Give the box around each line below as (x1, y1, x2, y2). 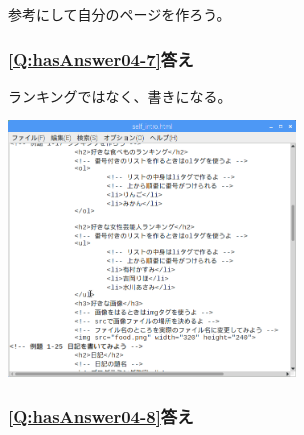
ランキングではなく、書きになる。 (8, 85, 232, 106)
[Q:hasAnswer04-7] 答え (8, 46, 194, 71)
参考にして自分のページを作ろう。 (8, 4, 231, 24)
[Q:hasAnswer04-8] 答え (8, 403, 194, 428)
